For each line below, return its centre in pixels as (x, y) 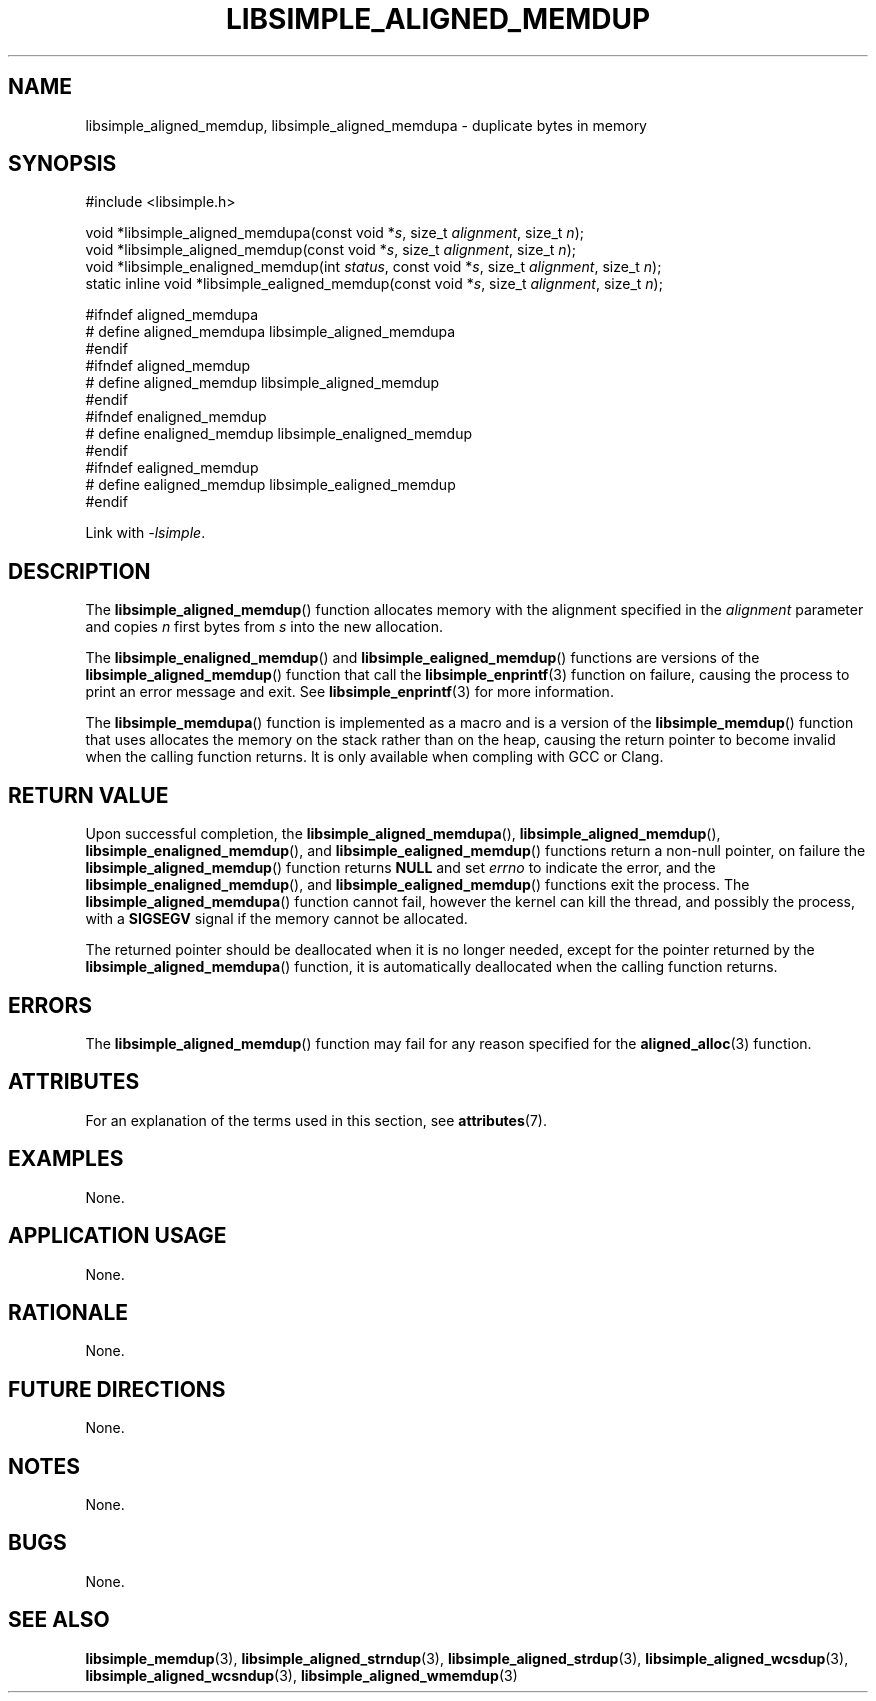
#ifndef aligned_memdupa (172, 315)
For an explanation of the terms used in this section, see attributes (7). (316, 1120)
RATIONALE (68, 1312)
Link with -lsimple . (145, 533)
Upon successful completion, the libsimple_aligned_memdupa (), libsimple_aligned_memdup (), (403, 834)
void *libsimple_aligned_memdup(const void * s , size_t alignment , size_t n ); (330, 250)
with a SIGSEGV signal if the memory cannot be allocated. (276, 919)
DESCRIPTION (79, 571)
